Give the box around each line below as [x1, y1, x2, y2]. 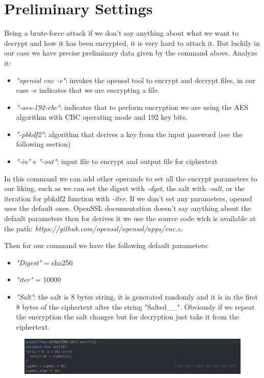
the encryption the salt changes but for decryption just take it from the [16, 311, 240, 322]
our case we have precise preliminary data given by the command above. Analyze [4, 47, 257, 58]
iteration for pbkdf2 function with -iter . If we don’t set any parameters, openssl [4, 193, 252, 203]
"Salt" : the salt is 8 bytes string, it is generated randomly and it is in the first [16, 291, 258, 302]
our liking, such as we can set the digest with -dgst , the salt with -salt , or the [4, 183, 245, 194]
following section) [16, 139, 71, 149]
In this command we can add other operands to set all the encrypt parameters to [4, 173, 257, 183]
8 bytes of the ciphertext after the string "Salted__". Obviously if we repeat [16, 301, 255, 312]
